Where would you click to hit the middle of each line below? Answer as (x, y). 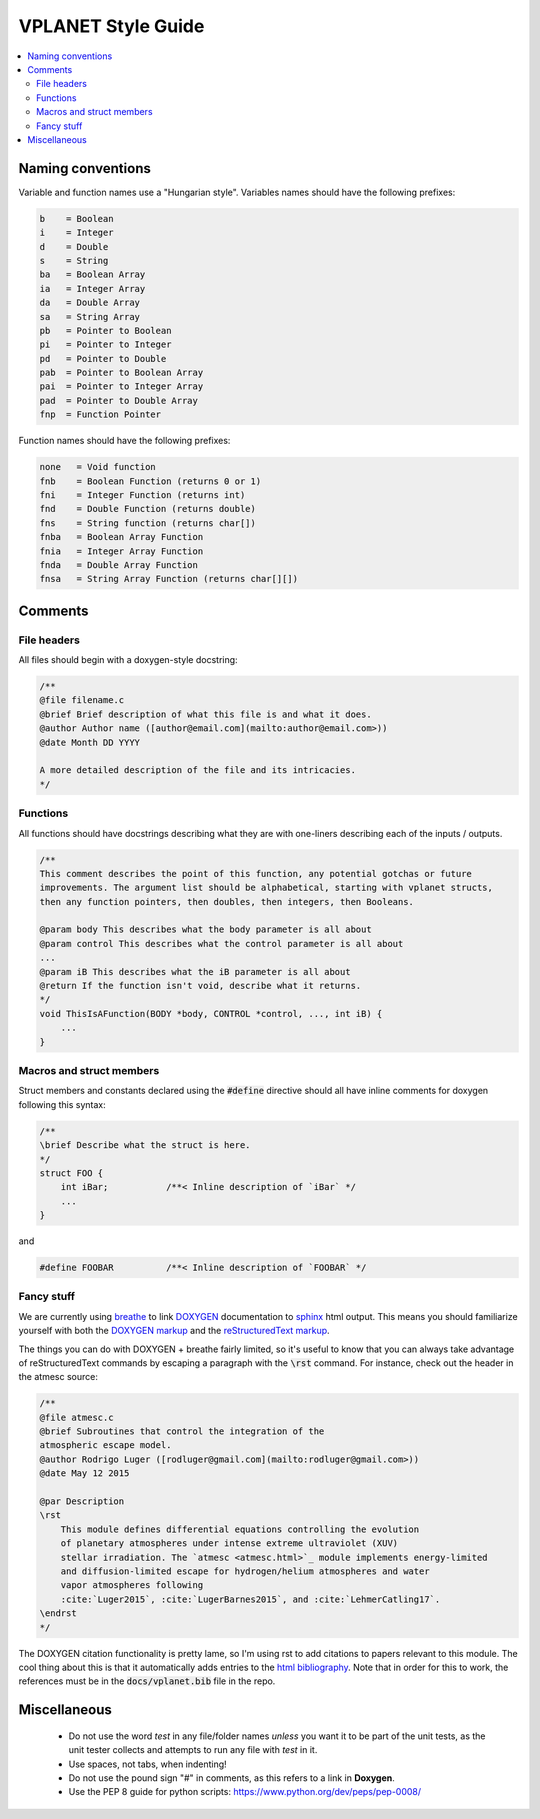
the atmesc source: (58, 1377)
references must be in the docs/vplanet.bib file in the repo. (147, 1681)
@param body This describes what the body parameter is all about (205, 929)
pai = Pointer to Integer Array (121, 386)
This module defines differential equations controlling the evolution (240, 1529)
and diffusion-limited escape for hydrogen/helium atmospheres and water (245, 1571)
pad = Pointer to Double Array (119, 400)
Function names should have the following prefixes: (124, 441)
